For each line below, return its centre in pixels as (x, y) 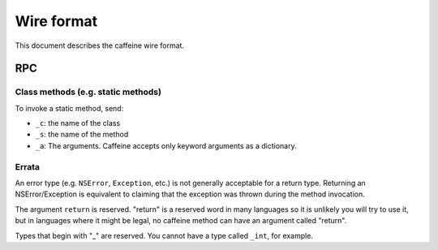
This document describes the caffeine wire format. (100, 45)
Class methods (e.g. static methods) (88, 92)
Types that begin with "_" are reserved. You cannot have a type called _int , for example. (164, 235)
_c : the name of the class (78, 123)
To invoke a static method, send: (69, 108)
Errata (28, 166)
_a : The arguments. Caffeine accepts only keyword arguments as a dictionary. (166, 145)
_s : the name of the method (82, 135)
